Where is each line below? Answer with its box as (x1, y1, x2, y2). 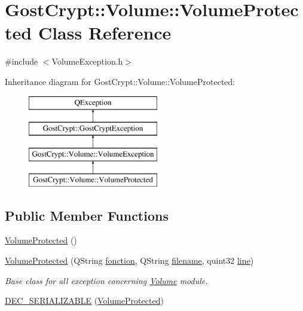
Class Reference (38, 20, 172, 45)
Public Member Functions (5, 206, 169, 224)
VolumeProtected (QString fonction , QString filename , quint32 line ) (5, 254, 254, 267)
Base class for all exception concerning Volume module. (5, 274, 208, 286)
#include (5, 55, 38, 68)
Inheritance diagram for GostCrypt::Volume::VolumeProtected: (5, 75, 235, 87)
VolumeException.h (51, 55, 123, 68)
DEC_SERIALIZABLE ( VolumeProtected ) (5, 294, 164, 307)
